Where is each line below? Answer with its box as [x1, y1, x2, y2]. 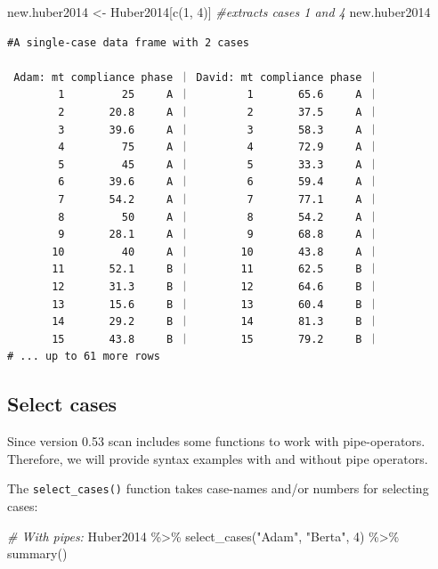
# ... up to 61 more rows [7, 350, 160, 363]
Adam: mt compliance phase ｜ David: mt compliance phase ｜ [13, 70, 379, 84]
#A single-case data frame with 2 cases [7, 36, 250, 49]
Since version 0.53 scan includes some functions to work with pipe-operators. [7, 432, 426, 451]
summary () [7, 544, 68, 563]
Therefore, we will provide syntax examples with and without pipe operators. [7, 449, 428, 467]
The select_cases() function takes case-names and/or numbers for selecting [7, 479, 429, 498]
